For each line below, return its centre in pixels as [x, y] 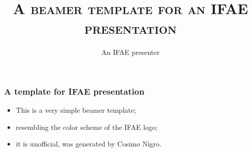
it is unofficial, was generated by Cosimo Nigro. [89, 144]
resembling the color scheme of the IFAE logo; [87, 127]
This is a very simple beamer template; [76, 110]
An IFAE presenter [131, 52]
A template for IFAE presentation [74, 91]
